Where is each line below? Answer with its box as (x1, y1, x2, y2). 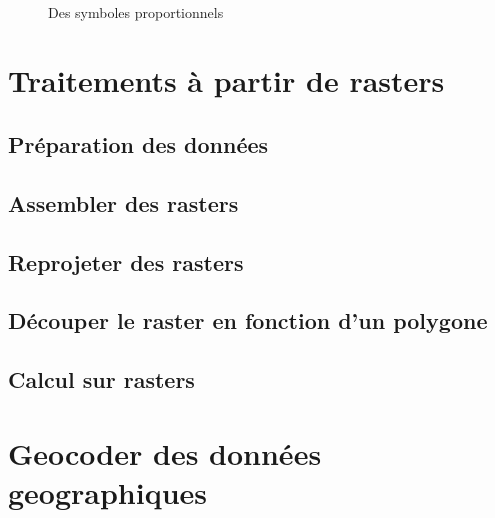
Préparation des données (8, 128, 269, 159)
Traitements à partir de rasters (8, 60, 445, 101)
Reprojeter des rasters (8, 246, 244, 277)
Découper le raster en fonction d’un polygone (8, 305, 488, 336)
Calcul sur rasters (8, 364, 195, 395)
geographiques (8, 471, 208, 512)
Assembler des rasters (8, 187, 239, 218)
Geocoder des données (8, 432, 322, 473)
